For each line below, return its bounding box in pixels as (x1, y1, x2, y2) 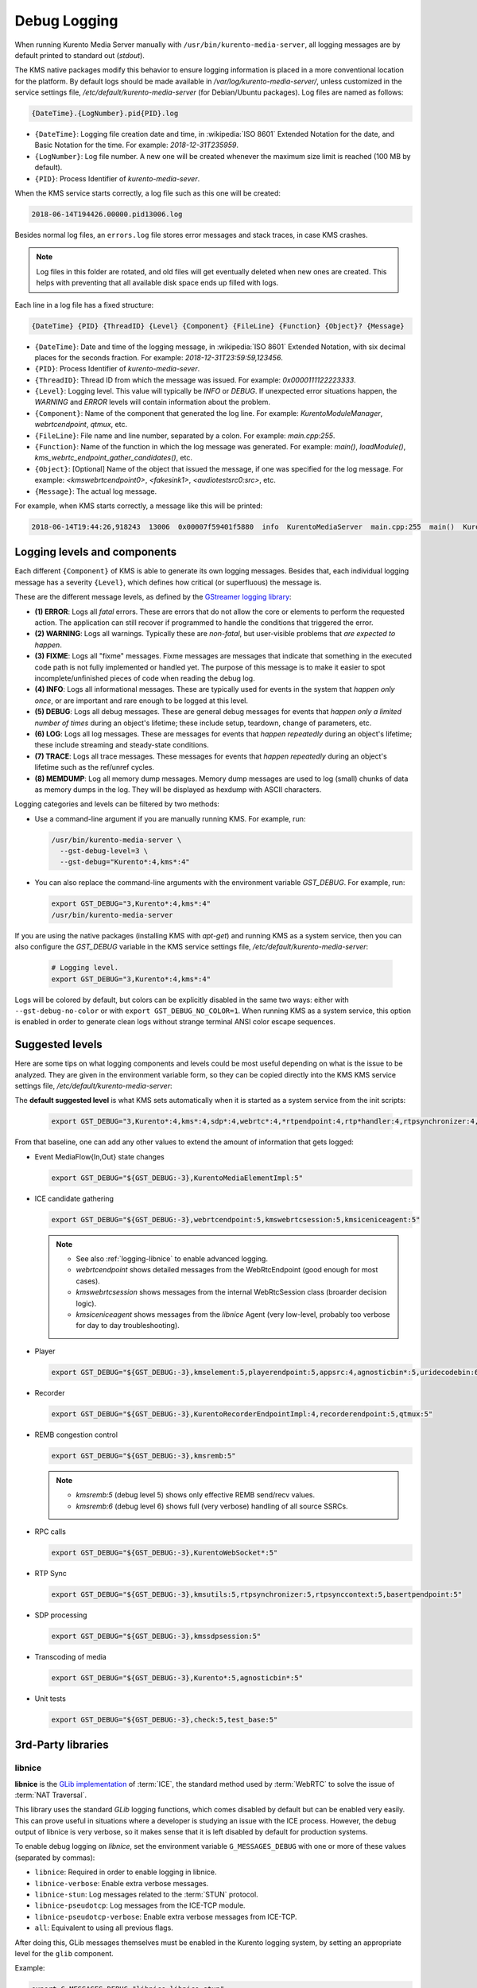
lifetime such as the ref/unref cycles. (34, 763, 155, 772)
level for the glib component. (14, 1948, 114, 1958)
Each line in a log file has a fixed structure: (14, 300, 154, 309)
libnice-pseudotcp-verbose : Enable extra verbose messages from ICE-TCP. (34, 1912, 297, 1921)
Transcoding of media (34, 1652, 107, 1661)
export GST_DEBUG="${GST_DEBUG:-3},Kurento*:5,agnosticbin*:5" (51, 1673, 304, 1682)
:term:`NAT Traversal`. (14, 1790, 87, 1800)
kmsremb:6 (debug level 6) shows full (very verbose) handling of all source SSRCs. (76, 1501, 349, 1511)
